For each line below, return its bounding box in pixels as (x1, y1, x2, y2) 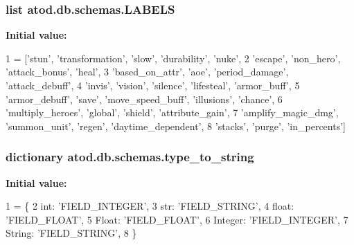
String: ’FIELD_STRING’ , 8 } (6, 226, 137, 240)
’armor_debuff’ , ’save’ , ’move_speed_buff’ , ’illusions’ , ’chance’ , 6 (6, 91, 283, 106)
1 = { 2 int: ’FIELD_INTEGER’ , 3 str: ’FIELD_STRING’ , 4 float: (6, 199, 294, 213)
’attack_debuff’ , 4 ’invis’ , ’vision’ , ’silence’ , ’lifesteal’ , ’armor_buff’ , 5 (6, 78, 300, 92)
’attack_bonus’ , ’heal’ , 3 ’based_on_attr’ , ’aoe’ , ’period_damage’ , (6, 64, 289, 79)
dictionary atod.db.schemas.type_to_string (6, 148, 254, 165)
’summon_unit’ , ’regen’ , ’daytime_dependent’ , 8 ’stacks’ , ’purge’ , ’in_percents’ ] (6, 118, 346, 133)
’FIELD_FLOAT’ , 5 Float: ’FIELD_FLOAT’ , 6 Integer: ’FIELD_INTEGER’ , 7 (6, 212, 348, 226)
